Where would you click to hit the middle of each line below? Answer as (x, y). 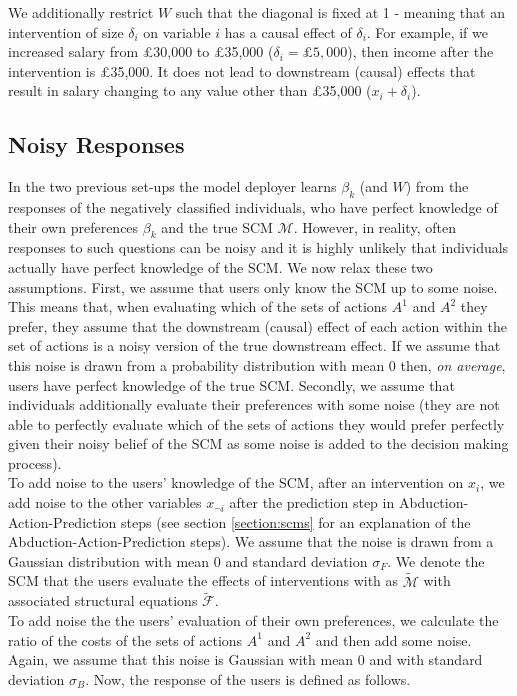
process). (35, 462)
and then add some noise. (393, 639)
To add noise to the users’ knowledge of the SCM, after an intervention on (236, 482)
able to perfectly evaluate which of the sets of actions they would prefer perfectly (256, 423)
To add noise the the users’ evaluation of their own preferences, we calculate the (253, 620)
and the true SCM (217, 226)
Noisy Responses (96, 144)
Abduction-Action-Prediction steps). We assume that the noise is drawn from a (251, 541)
